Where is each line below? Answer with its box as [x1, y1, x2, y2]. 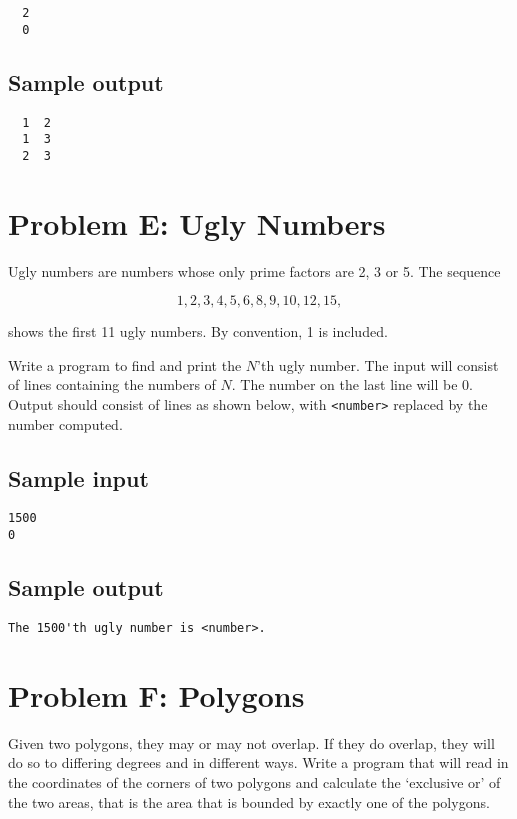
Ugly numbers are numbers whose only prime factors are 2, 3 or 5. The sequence [8, 260, 501, 281]
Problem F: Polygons [8, 674, 305, 715]
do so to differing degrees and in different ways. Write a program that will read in [8, 752, 509, 773]
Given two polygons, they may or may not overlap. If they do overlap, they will [8, 732, 495, 753]
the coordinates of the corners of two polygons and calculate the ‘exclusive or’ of [8, 771, 501, 792]
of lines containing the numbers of [8, 374, 216, 395]
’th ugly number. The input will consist [257, 354, 499, 375]
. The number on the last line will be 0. [231, 374, 474, 395]
